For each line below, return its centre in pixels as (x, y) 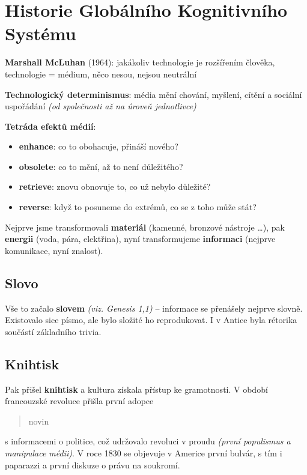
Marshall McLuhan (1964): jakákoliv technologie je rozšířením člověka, (140, 62)
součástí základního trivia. (53, 331)
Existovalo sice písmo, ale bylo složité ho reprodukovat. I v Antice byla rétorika (151, 320)
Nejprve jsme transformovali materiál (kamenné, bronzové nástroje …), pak (145, 227)
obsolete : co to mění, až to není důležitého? (101, 166)
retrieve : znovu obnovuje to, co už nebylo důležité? (115, 186)
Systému (41, 33)
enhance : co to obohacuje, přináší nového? (99, 146)
